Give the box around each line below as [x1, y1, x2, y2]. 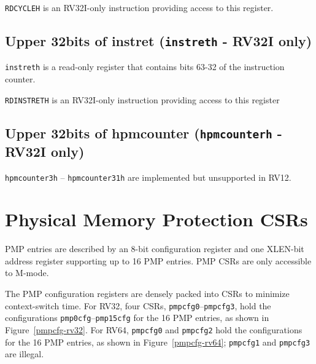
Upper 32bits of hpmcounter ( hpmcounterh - [5, 123, 282, 142]
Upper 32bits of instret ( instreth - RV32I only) [5, 31, 312, 50]
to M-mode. [5, 266, 49, 279]
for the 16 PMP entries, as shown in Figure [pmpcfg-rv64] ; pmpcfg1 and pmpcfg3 [5, 335, 310, 348]
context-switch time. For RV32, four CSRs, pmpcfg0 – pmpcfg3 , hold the [5, 299, 271, 312]
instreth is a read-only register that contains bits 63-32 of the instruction [5, 60, 285, 73]
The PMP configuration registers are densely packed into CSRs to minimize [5, 287, 290, 300]
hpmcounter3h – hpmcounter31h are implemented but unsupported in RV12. [5, 170, 291, 183]
